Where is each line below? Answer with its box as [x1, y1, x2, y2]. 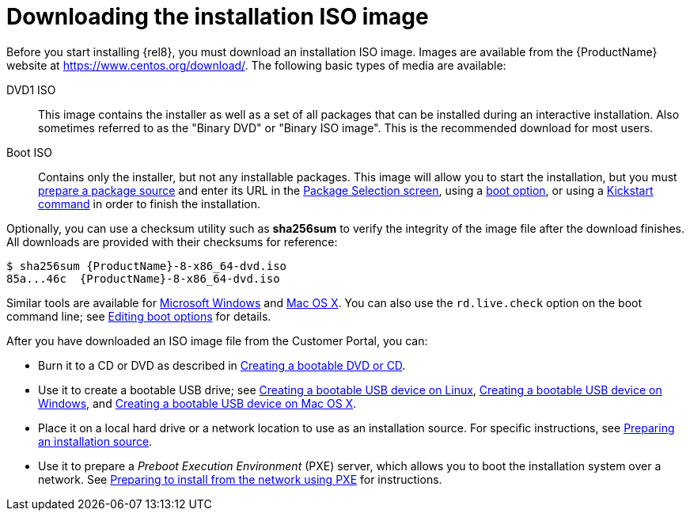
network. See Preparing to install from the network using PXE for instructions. [38, 472, 442, 486]
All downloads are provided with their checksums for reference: [6, 234, 338, 249]
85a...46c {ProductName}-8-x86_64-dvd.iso [6, 272, 280, 285]
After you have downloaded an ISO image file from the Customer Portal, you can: [6, 333, 428, 348]
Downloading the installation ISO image [6, 3, 429, 30]
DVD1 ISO [6, 82, 56, 97]
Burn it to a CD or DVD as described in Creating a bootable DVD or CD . [38, 358, 406, 372]
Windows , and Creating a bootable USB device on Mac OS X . [38, 396, 357, 410]
